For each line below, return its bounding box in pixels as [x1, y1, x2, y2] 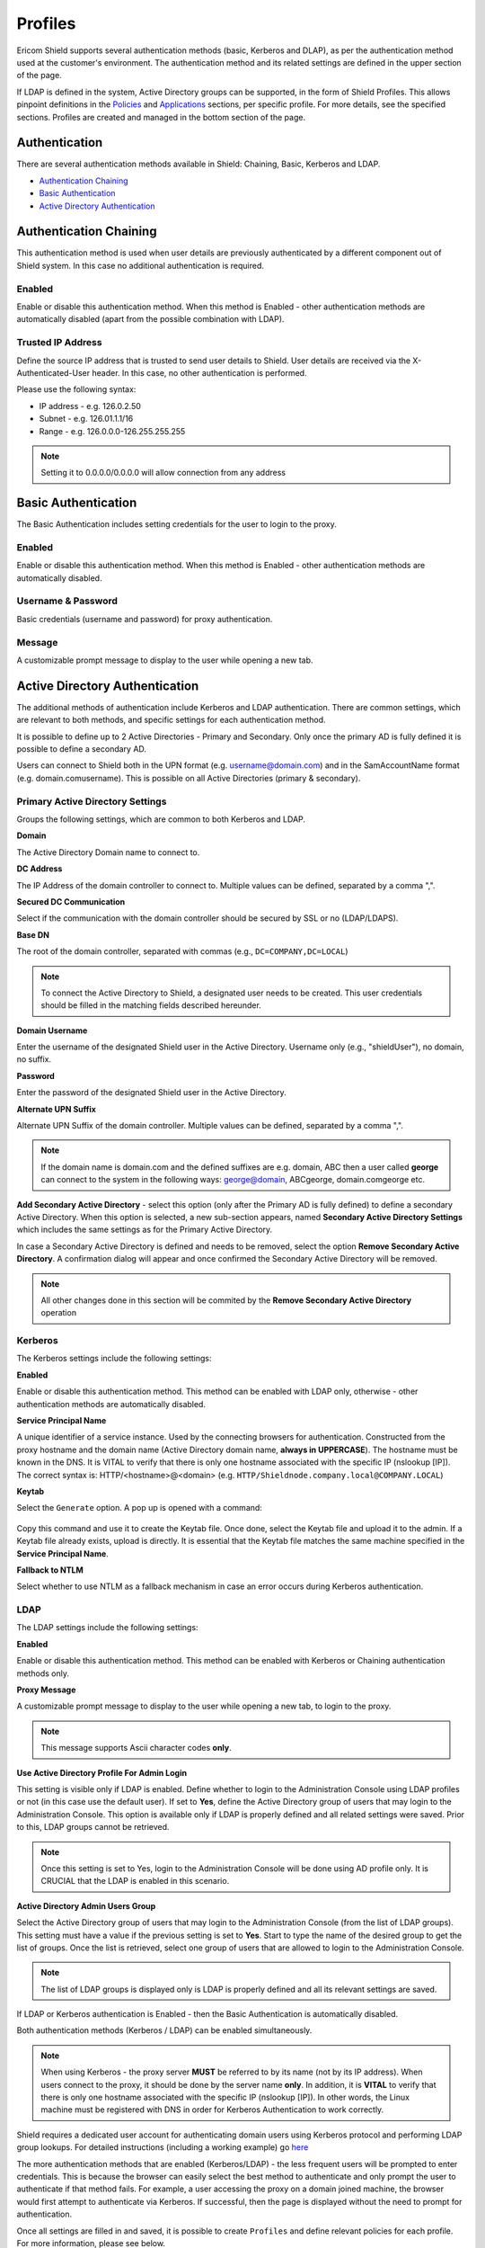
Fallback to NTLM [16, 1565, 84, 1575]
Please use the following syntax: [16, 384, 137, 395]
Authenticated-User [16, 367, 91, 378]
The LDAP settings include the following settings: [16, 1622, 198, 1633]
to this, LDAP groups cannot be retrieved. [16, 1822, 170, 1833]
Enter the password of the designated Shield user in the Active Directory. [16, 1087, 287, 1098]
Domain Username [16, 1025, 88, 1036]
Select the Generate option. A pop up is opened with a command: [16, 1503, 262, 1513]
